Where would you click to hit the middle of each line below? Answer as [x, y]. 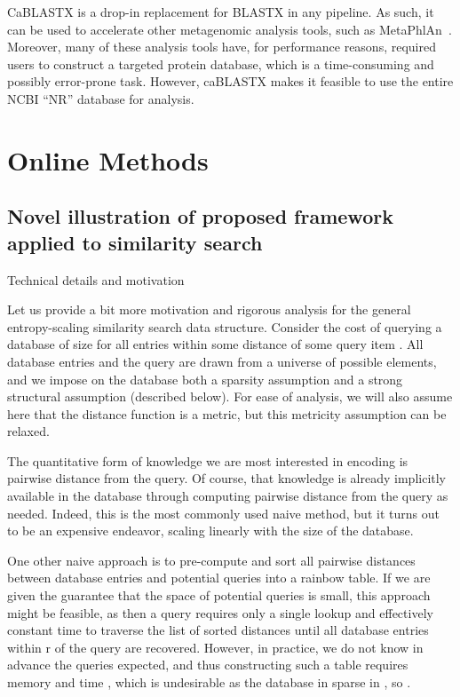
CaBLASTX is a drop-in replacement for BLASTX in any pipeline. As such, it [221, 12]
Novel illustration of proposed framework [200, 216]
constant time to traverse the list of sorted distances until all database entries [218, 630]
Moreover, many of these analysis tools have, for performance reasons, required [222, 47]
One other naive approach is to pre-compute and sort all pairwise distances [211, 560]
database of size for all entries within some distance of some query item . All [215, 344]
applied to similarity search [135, 242]
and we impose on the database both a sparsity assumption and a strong [205, 379]
